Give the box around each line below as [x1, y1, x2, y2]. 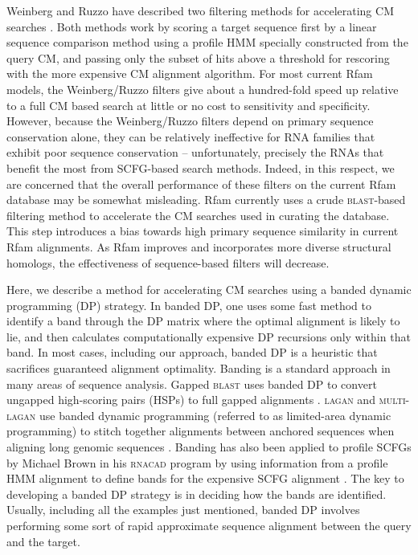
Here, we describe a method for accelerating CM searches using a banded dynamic [6, 281, 412, 298]
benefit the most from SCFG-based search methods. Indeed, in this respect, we [6, 159, 395, 176]
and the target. [6, 533, 80, 549]
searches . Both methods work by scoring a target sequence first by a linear [6, 18, 377, 35]
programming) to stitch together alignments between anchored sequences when [6, 422, 395, 439]
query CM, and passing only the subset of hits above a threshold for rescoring [6, 49, 390, 66]
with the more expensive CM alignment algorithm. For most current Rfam [6, 65, 373, 82]
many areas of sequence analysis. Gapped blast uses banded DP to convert [6, 375, 377, 392]
